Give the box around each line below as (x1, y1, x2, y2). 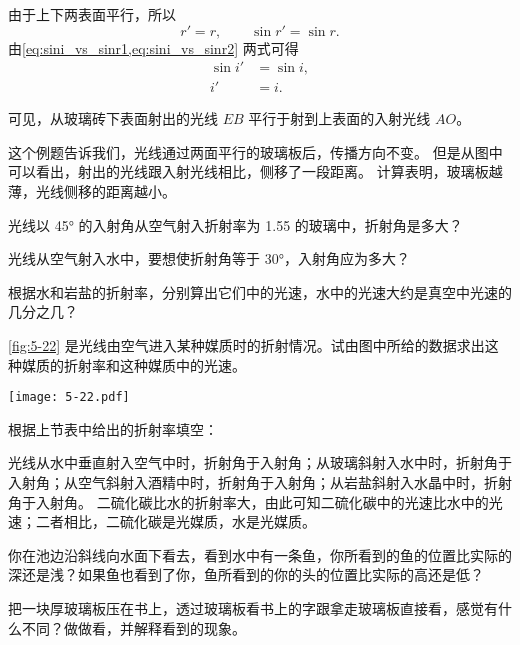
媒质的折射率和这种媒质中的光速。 (21, 354, 246, 375)
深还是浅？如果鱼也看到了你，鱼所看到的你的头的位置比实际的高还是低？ (8, 564, 484, 585)
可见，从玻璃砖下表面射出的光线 (8, 108, 218, 129)
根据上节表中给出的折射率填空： (8, 418, 218, 439)
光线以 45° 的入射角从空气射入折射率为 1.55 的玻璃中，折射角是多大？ (8, 214, 463, 235)
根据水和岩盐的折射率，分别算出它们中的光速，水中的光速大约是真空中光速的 (8, 281, 512, 302)
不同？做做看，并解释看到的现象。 (21, 617, 246, 638)
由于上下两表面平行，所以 (8, 4, 176, 24)
